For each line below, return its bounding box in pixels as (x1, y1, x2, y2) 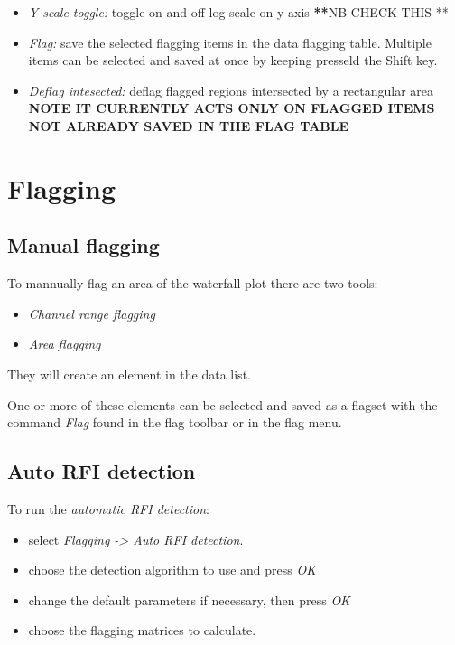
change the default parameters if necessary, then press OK (28, 590, 350, 609)
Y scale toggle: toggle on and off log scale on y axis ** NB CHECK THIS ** (28, 3, 449, 21)
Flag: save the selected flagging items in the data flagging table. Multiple (28, 33, 432, 51)
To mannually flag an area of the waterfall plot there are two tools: (7, 274, 378, 293)
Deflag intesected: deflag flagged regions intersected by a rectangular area (28, 80, 434, 99)
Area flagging (28, 334, 101, 353)
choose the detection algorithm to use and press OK (28, 560, 316, 579)
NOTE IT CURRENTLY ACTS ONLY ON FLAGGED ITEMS (28, 98, 435, 117)
